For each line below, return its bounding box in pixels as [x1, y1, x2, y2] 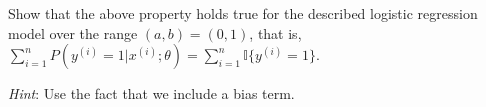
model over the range [8, 22, 138, 43]
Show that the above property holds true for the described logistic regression [8, 3, 478, 23]
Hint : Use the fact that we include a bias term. [8, 83, 295, 104]
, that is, [249, 22, 302, 43]
